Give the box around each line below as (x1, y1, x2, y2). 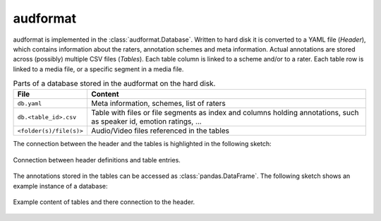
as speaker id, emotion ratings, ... (90, 117, 202, 126)
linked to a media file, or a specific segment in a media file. (13, 64, 184, 73)
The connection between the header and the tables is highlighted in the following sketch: (13, 140, 272, 148)
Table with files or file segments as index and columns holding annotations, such (90, 108, 359, 118)
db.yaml (17, 100, 42, 107)
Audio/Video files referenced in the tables (90, 126, 229, 136)
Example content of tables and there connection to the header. (13, 198, 195, 206)
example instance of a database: (13, 181, 109, 190)
